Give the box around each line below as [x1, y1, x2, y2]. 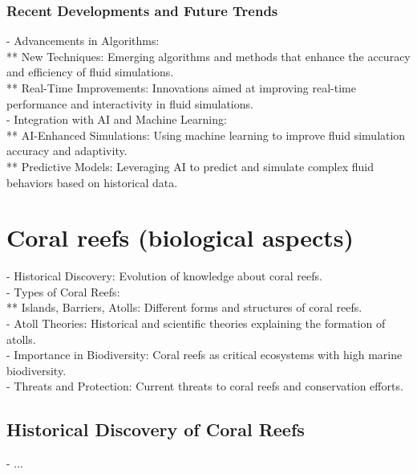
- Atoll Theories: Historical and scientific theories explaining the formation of [6, 315, 386, 332]
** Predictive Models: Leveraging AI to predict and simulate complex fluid [6, 157, 374, 174]
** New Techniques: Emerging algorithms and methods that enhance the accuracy [6, 47, 411, 64]
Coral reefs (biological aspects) [6, 221, 354, 254]
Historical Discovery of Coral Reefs [6, 417, 305, 442]
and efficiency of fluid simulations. [6, 63, 174, 80]
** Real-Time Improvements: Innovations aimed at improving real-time [6, 80, 356, 96]
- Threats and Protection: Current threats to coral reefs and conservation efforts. [6, 378, 403, 394]
